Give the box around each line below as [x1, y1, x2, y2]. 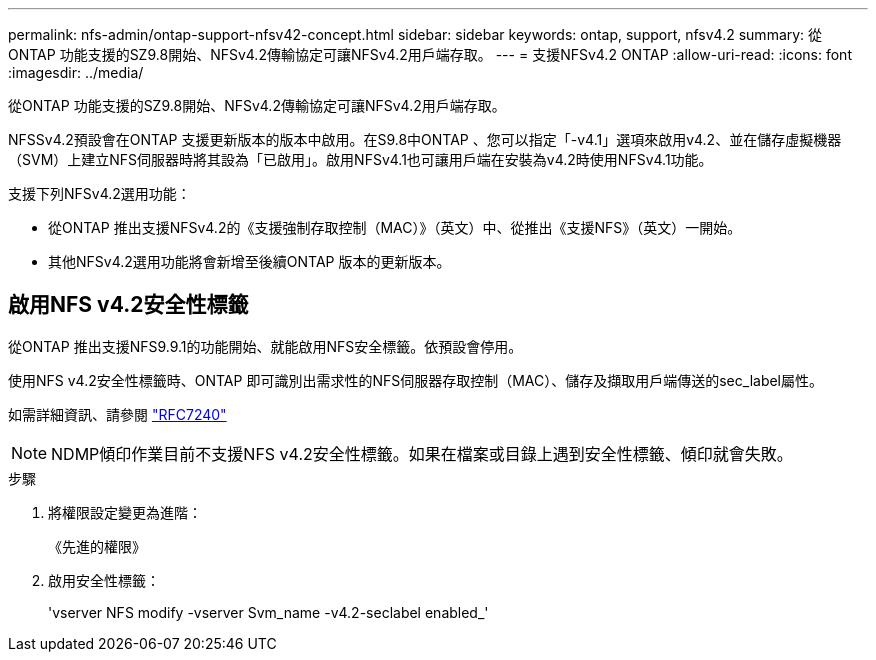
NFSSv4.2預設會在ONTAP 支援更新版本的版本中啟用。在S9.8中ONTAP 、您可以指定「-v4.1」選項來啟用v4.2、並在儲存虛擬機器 [8, 131, 842, 148]
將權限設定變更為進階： [48, 503, 202, 521]
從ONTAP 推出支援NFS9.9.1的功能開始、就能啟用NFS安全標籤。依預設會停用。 [8, 337, 523, 355]
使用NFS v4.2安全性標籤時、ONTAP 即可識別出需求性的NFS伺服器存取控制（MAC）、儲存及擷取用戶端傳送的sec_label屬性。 [8, 371, 824, 389]
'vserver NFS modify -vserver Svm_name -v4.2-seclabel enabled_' [48, 603, 489, 621]
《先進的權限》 [48, 537, 146, 555]
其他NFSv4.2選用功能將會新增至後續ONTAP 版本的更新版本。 [48, 253, 451, 270]
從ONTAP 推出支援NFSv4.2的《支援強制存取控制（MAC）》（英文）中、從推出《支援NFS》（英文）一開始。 [48, 219, 742, 236]
